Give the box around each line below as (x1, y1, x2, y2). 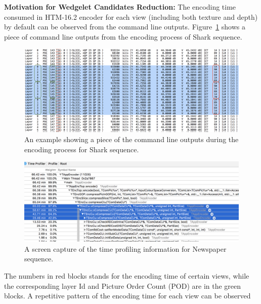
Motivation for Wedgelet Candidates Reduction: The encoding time (4, 2, 236, 12)
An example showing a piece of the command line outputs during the (24, 133, 239, 144)
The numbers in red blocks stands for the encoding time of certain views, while (4, 271, 249, 281)
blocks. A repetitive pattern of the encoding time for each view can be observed (4, 290, 251, 301)
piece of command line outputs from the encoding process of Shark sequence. (4, 31, 242, 42)
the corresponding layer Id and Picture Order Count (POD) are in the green (4, 280, 241, 291)
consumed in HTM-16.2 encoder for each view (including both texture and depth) (4, 11, 258, 22)
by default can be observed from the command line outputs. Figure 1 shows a (4, 21, 246, 32)
